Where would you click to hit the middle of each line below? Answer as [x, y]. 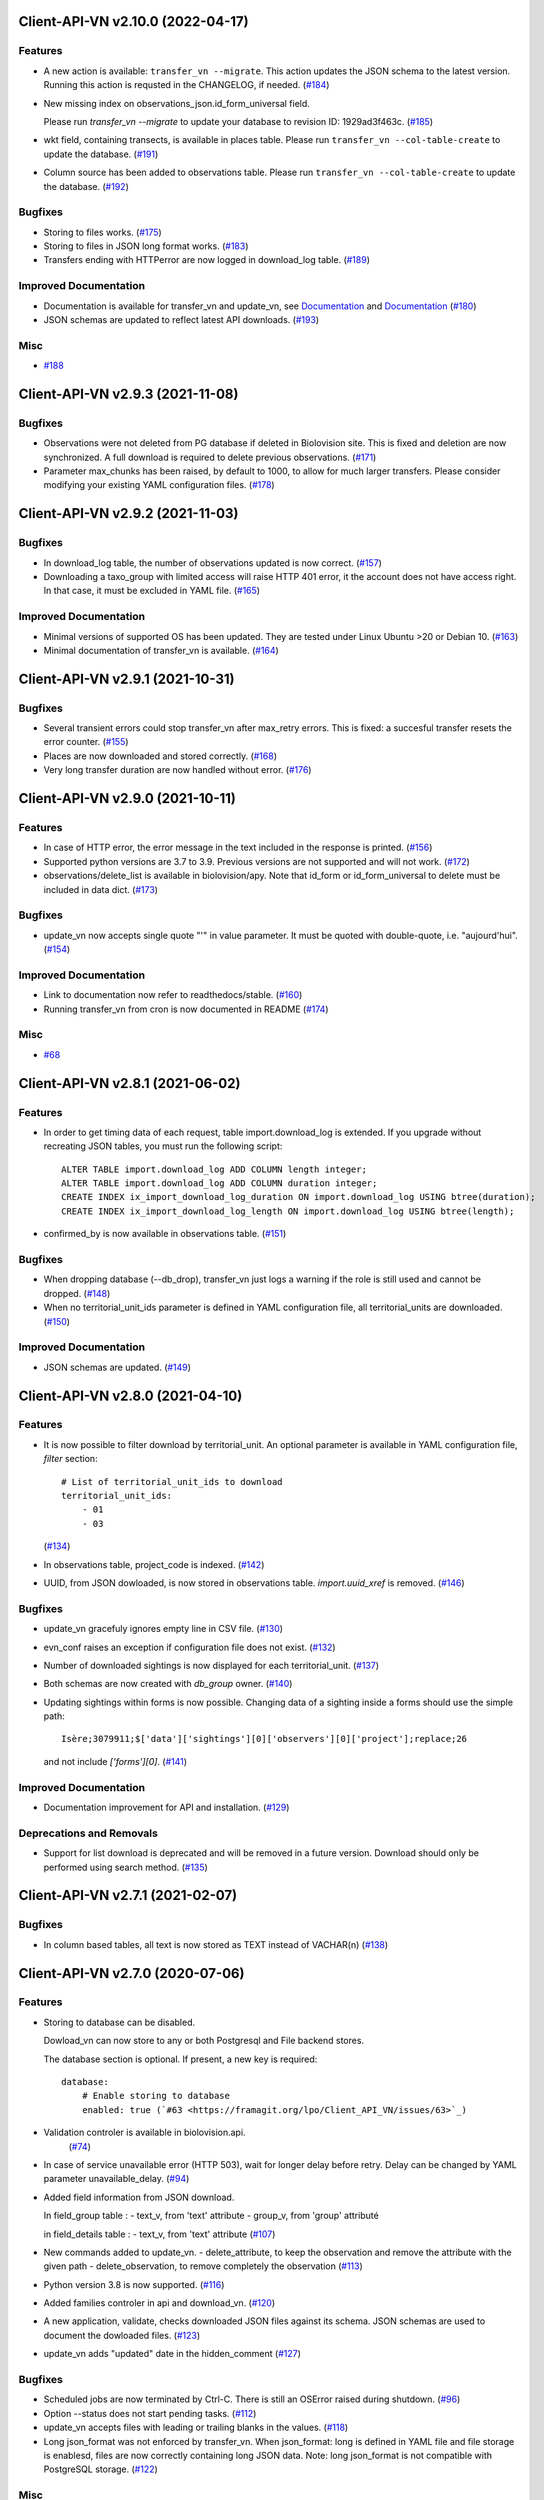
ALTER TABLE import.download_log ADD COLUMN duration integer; [219, 1183]
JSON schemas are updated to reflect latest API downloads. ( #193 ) [181, 319]
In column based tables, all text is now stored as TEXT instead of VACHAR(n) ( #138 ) [216, 1944]
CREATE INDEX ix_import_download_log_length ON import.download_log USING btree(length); [288, 1211]
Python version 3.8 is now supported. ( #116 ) [134, 2284]
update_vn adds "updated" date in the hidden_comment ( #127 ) [172, 2354]
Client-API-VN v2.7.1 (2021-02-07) [128, 1895]
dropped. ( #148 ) [77, 1293]
